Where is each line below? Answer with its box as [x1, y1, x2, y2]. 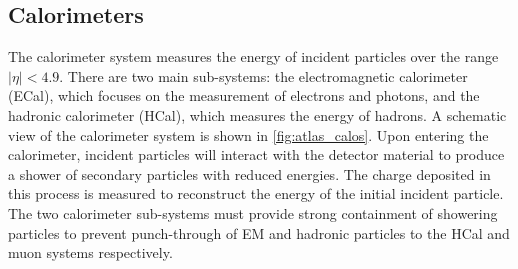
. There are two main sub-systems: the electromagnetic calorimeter [59, 65, 468, 86]
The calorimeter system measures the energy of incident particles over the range [8, 46, 499, 67]
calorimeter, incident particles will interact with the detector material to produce [8, 144, 505, 165]
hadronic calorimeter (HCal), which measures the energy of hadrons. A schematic [8, 104, 507, 125]
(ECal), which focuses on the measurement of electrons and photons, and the [8, 85, 480, 106]
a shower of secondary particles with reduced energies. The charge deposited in [8, 163, 491, 184]
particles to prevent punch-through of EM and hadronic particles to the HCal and [8, 222, 510, 243]
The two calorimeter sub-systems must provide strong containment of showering [8, 202, 498, 223]
